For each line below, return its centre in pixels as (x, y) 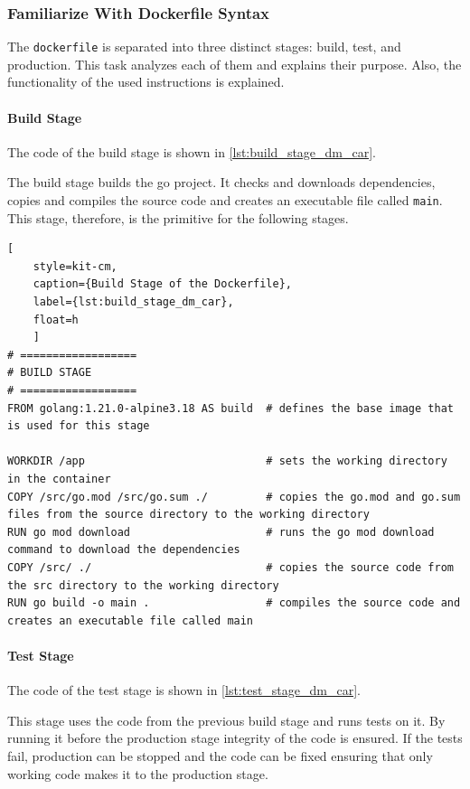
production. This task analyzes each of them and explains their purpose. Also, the (235, 64)
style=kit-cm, (75, 266)
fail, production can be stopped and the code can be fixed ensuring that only (220, 755)
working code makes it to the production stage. (138, 773)
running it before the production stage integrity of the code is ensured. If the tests (235, 738)
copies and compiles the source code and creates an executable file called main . (225, 200)
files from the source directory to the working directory (188, 515)
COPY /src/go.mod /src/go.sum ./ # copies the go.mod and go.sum (234, 497)
